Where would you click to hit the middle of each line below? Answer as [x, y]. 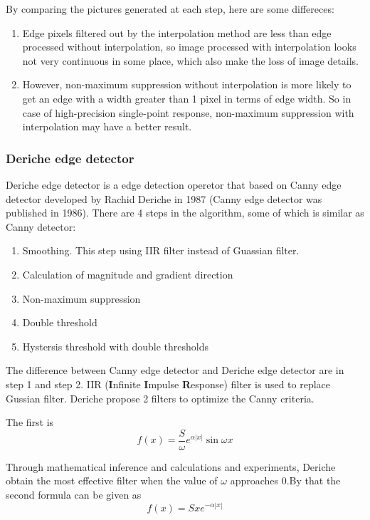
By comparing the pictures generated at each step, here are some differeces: [170, 9]
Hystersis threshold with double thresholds [115, 346]
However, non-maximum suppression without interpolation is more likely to [187, 84]
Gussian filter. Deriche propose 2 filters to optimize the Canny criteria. [160, 398]
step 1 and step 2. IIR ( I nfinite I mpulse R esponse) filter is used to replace [168, 384]
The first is [30, 422]
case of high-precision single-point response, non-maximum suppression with [188, 112]
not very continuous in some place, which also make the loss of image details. [190, 60]
